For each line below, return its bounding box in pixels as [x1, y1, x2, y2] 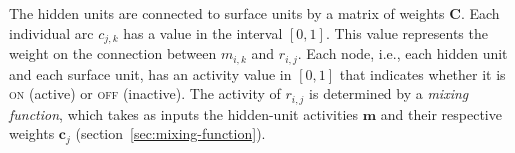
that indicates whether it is [339, 63, 506, 84]
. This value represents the [325, 22, 488, 43]
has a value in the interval [123, 22, 283, 43]
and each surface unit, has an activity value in [9, 63, 292, 84]
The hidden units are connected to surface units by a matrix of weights [9, 3, 445, 23]
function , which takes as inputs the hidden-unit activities [9, 103, 359, 124]
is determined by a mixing [309, 83, 469, 104]
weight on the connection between [9, 43, 217, 64]
